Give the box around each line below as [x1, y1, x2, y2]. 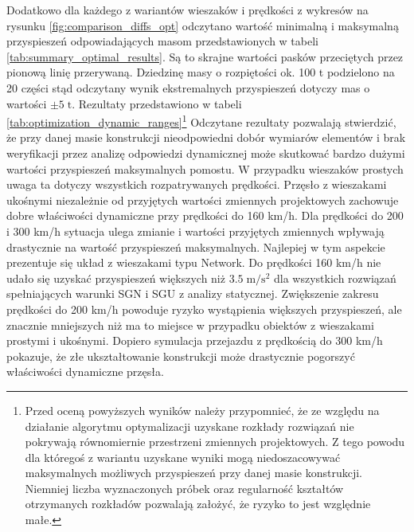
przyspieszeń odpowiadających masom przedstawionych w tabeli [6, 33, 318, 49]
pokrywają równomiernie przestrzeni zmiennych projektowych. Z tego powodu [25, 433, 405, 450]
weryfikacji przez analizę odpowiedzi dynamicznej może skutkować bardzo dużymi [6, 145, 405, 161]
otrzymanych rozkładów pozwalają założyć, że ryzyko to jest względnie [25, 495, 371, 512]
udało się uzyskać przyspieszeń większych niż [6, 269, 225, 286]
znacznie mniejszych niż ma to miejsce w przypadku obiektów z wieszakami [6, 316, 374, 333]
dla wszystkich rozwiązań [273, 269, 396, 286]
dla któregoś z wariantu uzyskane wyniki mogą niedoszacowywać [25, 448, 341, 465]
